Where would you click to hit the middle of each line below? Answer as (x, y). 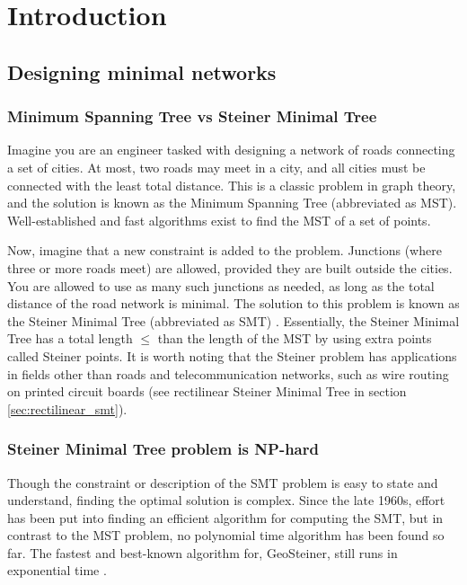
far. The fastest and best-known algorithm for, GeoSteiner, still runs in (203, 552)
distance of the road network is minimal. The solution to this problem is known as (233, 303)
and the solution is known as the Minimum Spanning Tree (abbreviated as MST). (232, 203)
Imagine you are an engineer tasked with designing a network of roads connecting (231, 150)
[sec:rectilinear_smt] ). (67, 408)
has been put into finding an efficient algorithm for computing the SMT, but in (225, 517)
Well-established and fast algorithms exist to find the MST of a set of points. (219, 220)
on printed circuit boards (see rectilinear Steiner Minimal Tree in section (207, 391)
